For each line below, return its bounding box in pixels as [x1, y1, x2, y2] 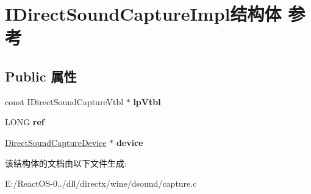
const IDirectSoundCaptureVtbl [5, 95, 124, 108]
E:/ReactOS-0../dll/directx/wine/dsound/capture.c [5, 177, 197, 190]
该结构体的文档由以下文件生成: [5, 156, 127, 169]
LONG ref [5, 116, 45, 128]
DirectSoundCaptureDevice [5, 136, 107, 148]
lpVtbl [133, 95, 161, 108]
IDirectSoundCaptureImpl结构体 [5, 1, 282, 26]
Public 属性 [5, 66, 77, 85]
